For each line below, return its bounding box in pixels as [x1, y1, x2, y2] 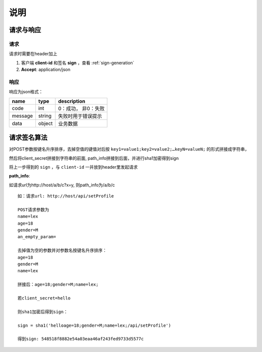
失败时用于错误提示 [58, 112, 102, 119]
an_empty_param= [17, 234, 56, 240]
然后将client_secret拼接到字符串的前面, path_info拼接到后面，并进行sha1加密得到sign [9, 155, 179, 161]
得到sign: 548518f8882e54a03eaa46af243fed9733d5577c [17, 336, 144, 342]
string [38, 112, 52, 119]
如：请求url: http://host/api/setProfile [17, 194, 114, 199]
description [58, 98, 85, 105]
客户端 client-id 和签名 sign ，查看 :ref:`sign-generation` [21, 60, 134, 66]
